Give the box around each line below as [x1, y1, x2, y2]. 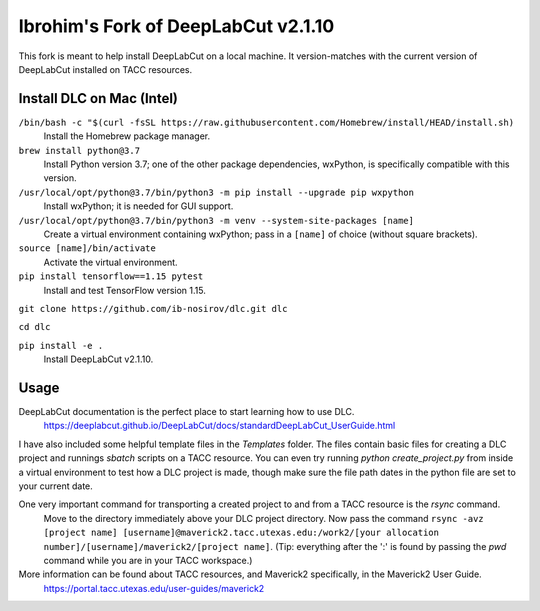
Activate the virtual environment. [43, 256, 179, 268]
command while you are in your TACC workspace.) [43, 554, 253, 566]
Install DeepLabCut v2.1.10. [43, 353, 154, 365]
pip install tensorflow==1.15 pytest [18, 271, 204, 282]
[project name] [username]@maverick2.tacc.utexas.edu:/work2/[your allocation [43, 527, 440, 539]
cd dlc [18, 321, 51, 333]
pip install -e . [18, 340, 104, 351]
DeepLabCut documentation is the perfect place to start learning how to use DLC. [18, 406, 355, 417]
